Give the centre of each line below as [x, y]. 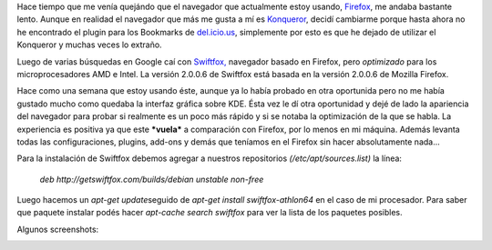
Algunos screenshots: [58, 229]
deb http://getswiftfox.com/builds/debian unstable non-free [152, 179]
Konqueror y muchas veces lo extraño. [90, 45]
